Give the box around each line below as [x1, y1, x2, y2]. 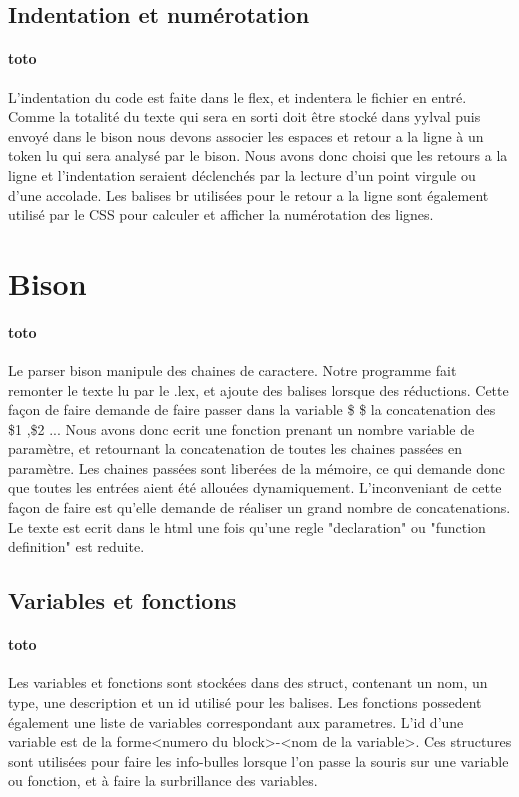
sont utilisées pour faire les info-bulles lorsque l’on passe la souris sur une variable [8, 750, 509, 771]
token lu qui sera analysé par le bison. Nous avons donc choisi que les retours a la [8, 145, 508, 166]
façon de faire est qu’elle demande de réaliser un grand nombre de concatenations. [8, 497, 511, 518]
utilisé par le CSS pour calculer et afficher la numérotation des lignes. [8, 204, 434, 225]
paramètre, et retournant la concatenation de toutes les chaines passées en [8, 438, 463, 459]
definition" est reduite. [8, 536, 145, 557]
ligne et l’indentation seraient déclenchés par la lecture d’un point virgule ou [8, 164, 476, 185]
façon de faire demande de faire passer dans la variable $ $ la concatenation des [8, 399, 496, 420]
